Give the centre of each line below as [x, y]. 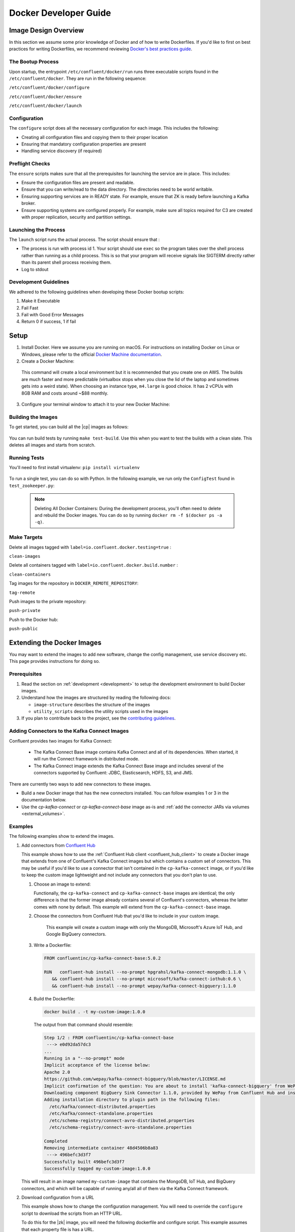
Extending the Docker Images [55, 642]
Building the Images [33, 417]
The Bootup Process [34, 62]
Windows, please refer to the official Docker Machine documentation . [92, 354]
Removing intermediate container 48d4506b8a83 [101, 1148]
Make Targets [26, 537]
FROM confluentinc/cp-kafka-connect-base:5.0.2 [102, 958]
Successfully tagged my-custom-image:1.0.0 [97, 1169]
